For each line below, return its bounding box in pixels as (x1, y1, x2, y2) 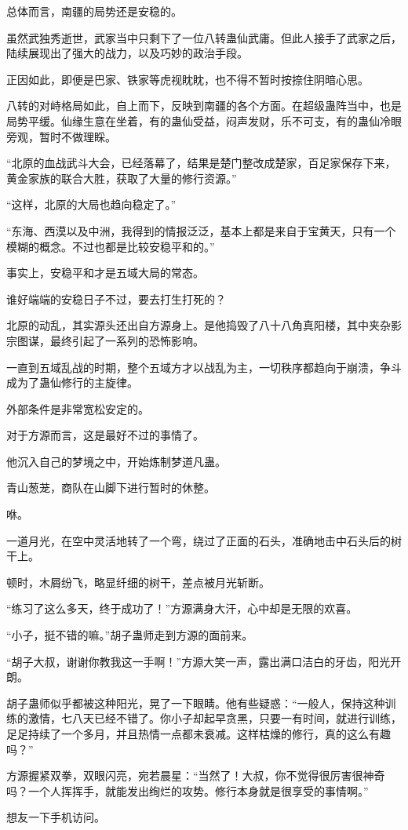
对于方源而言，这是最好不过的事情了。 (6, 427, 204, 443)
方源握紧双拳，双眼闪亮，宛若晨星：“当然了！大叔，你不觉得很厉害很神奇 (6, 767, 385, 784)
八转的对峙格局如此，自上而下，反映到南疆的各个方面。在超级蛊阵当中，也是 (6, 97, 402, 114)
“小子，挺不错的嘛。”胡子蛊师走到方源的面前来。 (6, 627, 253, 643)
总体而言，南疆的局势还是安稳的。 (6, 3, 182, 19)
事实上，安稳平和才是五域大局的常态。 (6, 264, 204, 281)
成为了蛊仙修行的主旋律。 (6, 374, 138, 391)
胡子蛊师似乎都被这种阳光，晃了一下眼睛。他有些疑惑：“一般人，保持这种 (6, 694, 385, 711)
